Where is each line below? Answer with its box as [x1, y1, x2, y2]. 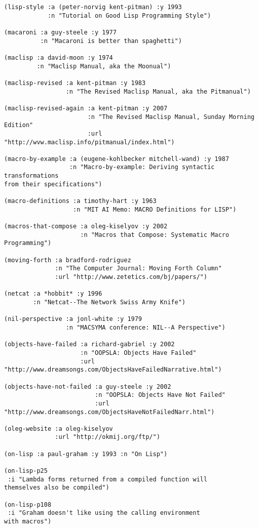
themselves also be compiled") [4, 484, 109, 492]
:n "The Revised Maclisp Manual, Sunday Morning [87, 113, 254, 120]
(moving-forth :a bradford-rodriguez [4, 256, 131, 264]
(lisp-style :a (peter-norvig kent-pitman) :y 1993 [4, 4, 182, 11]
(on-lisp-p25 [4, 467, 48, 475]
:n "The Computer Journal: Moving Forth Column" [55, 265, 222, 272]
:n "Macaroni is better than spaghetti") [40, 37, 182, 45]
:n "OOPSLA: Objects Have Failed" [80, 349, 197, 356]
